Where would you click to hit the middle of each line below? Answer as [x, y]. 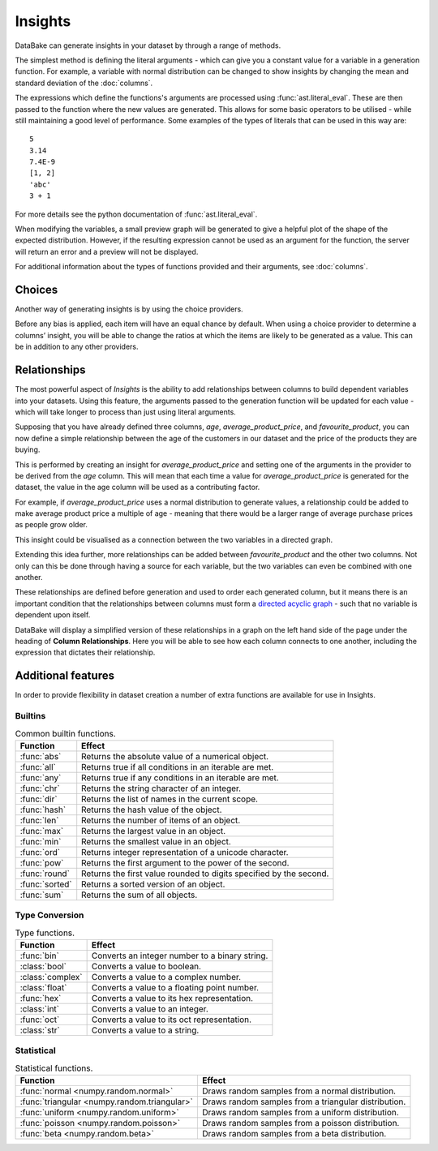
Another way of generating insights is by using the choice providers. [129, 309]
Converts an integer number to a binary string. [180, 956]
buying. [28, 449]
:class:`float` [43, 987]
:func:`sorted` [46, 884]
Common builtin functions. [66, 733]
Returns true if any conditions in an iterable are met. [180, 777]
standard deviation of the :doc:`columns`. [84, 83]
